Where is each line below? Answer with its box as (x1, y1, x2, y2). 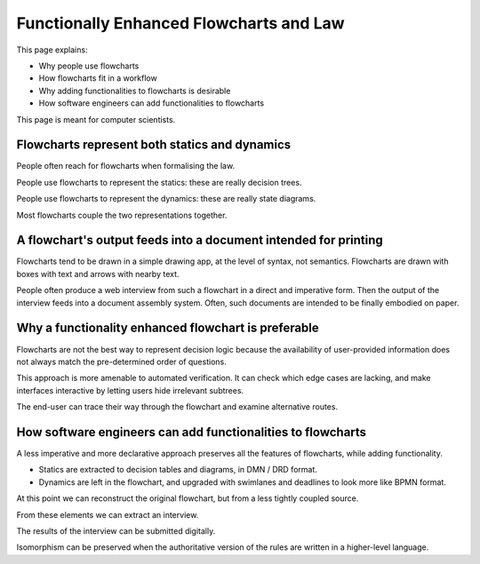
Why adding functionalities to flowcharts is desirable (38, 85, 231, 96)
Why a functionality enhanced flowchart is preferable (16, 321, 319, 336)
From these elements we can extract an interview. (16, 509, 199, 520)
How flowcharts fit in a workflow (38, 73, 157, 83)
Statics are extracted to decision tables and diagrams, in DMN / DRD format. (38, 465, 317, 475)
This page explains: (16, 44, 88, 55)
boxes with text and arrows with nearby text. (16, 268, 180, 279)
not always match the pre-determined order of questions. (16, 356, 227, 367)
